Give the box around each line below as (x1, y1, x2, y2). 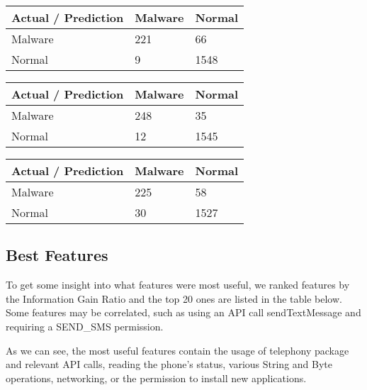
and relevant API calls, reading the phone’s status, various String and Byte (6, 357, 333, 372)
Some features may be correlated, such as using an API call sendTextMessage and (6, 305, 361, 320)
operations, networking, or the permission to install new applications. (6, 370, 307, 385)
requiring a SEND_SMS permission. (6, 318, 164, 333)
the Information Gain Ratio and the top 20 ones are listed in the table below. (6, 291, 342, 306)
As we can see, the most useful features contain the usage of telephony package (6, 342, 349, 357)
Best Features (6, 244, 108, 266)
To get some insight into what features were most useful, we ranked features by (6, 277, 350, 292)
